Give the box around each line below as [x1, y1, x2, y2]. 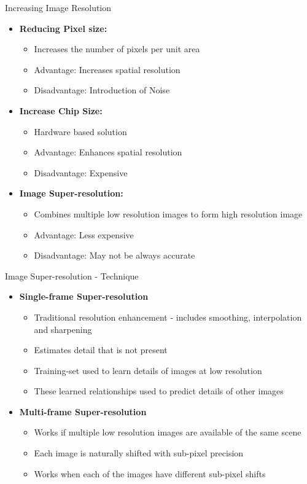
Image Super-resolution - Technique [5, 269, 139, 282]
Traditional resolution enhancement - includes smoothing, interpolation [34, 310, 302, 323]
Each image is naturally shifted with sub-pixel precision [34, 447, 244, 459]
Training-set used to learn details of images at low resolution [34, 364, 262, 377]
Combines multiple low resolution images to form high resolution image [34, 207, 303, 220]
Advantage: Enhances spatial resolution [34, 146, 182, 158]
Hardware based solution [34, 125, 127, 138]
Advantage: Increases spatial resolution [34, 63, 181, 76]
